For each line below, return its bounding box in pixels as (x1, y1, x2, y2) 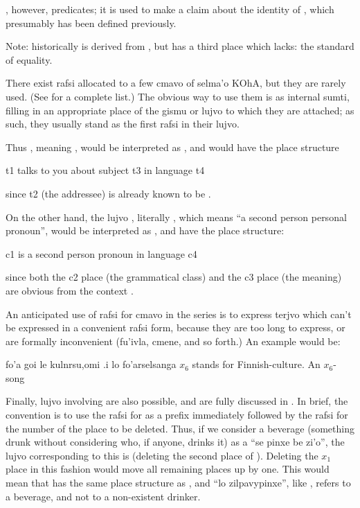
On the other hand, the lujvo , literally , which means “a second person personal (6, 209, 347, 224)
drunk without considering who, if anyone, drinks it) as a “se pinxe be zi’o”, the (6, 435, 345, 449)
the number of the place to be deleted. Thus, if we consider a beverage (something (6, 421, 354, 435)
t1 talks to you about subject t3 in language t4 (6, 163, 205, 177)
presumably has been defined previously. (6, 15, 177, 30)
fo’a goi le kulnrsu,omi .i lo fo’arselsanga (6, 357, 177, 371)
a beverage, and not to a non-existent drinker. (6, 489, 201, 503)
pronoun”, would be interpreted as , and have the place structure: (6, 223, 285, 238)
